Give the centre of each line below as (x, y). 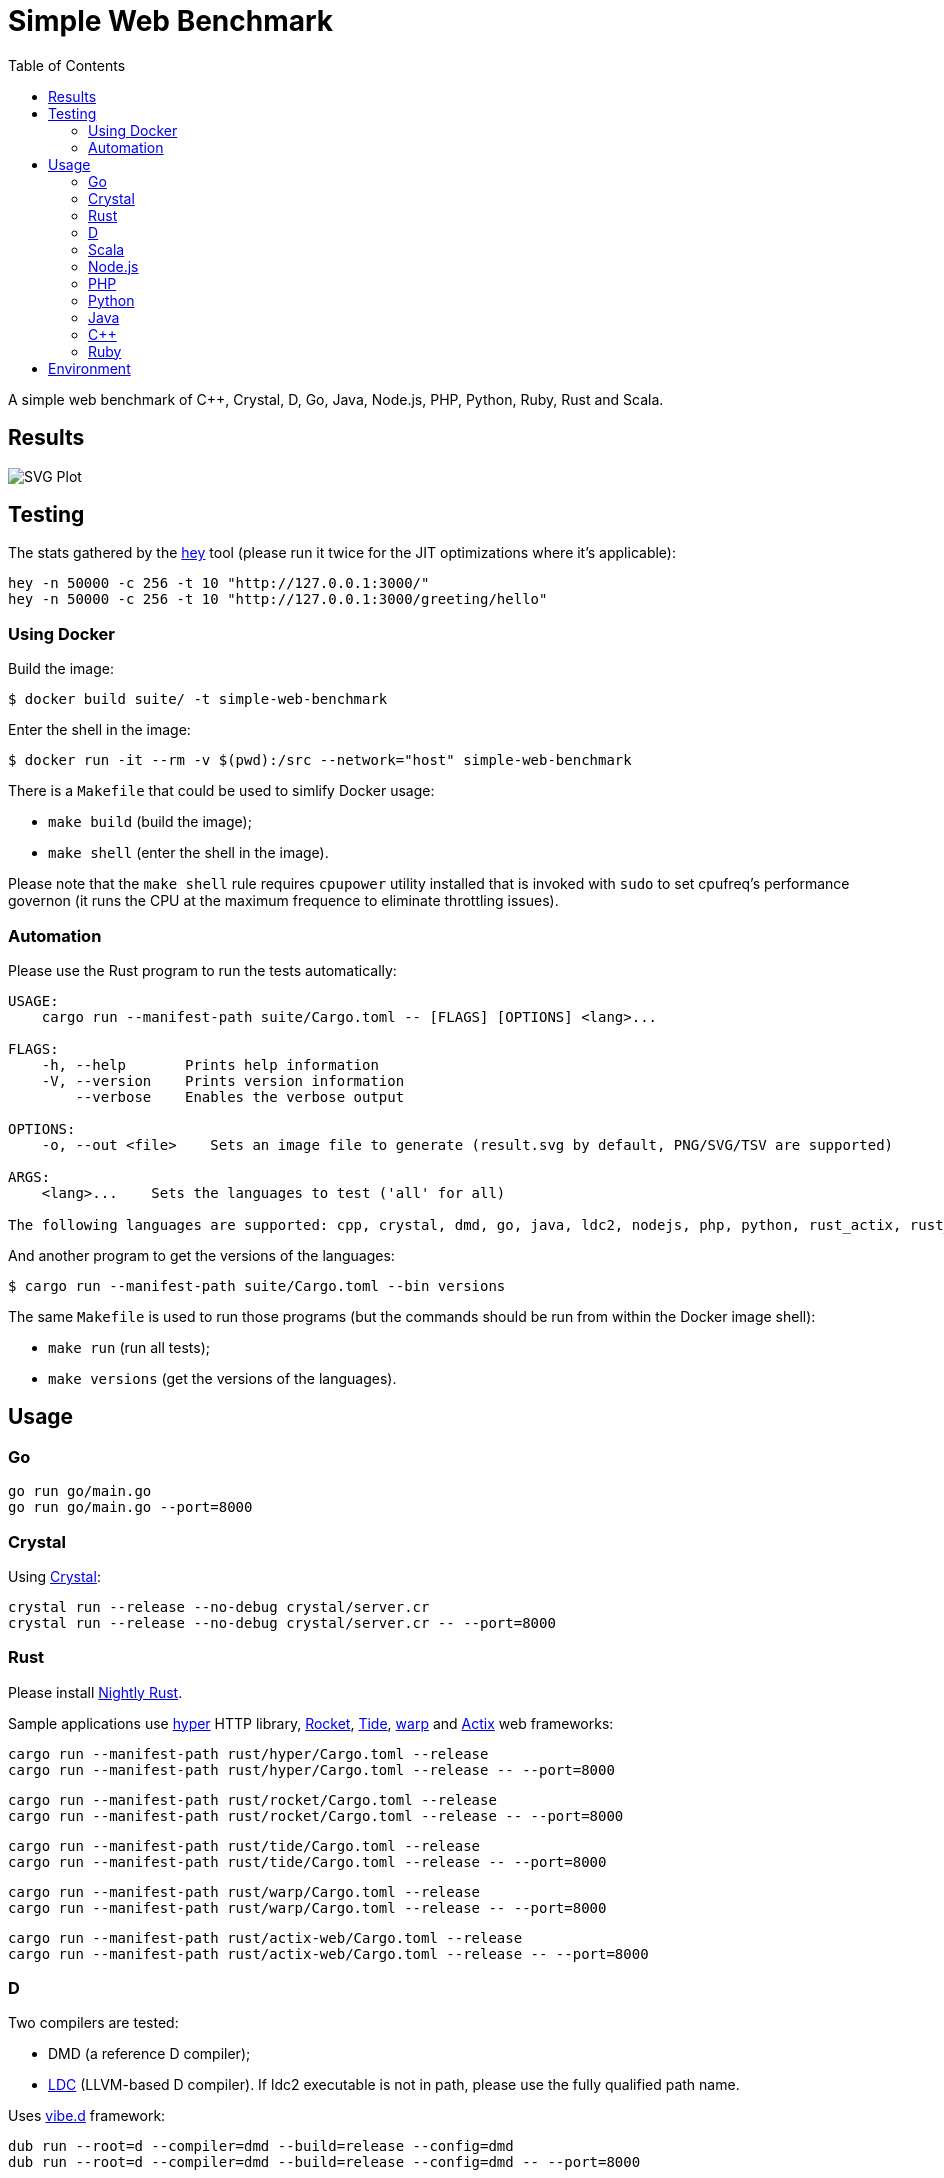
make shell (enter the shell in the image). (188, 853)
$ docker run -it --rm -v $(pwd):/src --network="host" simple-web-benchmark (320, 760)
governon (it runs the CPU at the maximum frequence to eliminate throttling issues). (283, 901)
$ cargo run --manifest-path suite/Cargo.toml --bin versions (257, 1285)
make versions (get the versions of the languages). (222, 1378)
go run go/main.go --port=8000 (130, 1507)
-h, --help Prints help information (210, 1064)
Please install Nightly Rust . (95, 1692)
